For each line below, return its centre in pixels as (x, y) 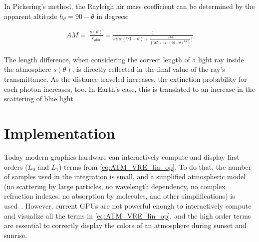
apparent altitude (31, 16)
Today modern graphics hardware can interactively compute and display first (122, 156)
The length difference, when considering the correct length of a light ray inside (124, 59)
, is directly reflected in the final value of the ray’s (148, 69)
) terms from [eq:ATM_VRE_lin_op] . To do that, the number (155, 166)
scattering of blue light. (40, 99)
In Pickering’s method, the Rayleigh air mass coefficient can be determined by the (129, 6)
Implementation (60, 133)
